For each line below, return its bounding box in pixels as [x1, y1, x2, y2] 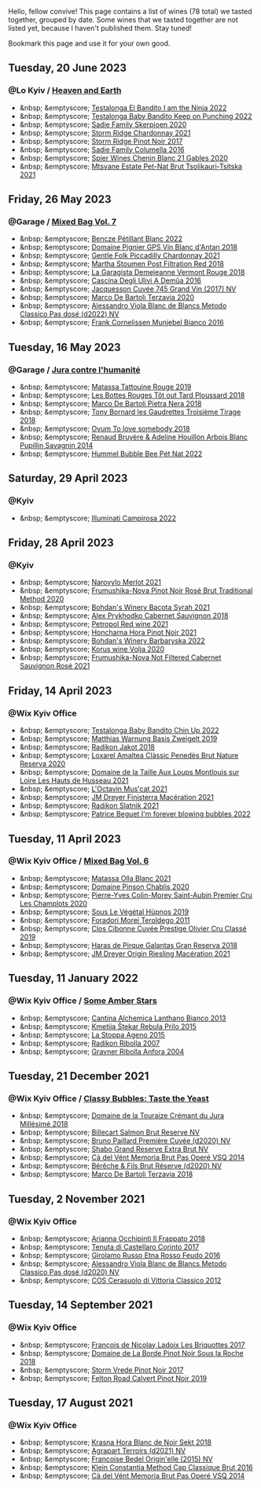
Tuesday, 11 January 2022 [8, 972, 139, 985]
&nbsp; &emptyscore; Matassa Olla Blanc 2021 [19, 873, 171, 883]
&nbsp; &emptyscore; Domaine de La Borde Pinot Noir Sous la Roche [19, 1348, 244, 1357]
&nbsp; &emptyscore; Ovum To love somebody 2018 [19, 424, 190, 434]
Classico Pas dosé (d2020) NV [19, 1267, 119, 1276]
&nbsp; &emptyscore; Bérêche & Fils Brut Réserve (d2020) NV [19, 1161, 222, 1171]
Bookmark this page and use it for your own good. [8, 39, 171, 48]
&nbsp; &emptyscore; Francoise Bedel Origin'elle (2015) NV [19, 1454, 214, 1464]
